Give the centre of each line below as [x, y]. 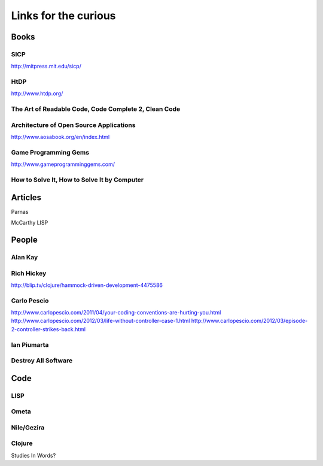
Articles [26, 197]
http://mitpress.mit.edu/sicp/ [46, 66]
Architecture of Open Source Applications [73, 125]
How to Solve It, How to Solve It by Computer [77, 180]
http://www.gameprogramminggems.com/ [63, 164]
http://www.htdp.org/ [37, 93]
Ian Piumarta [30, 344]
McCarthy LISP [30, 223]
